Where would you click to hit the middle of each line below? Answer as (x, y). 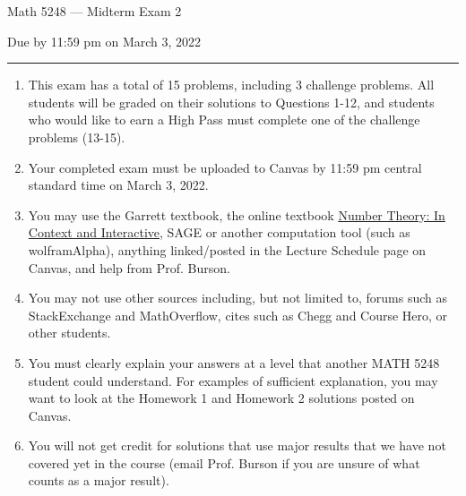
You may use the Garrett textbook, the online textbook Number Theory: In (237, 214)
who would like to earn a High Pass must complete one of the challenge (224, 120)
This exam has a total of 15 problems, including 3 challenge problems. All (231, 85)
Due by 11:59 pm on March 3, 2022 (104, 41)
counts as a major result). (99, 480)
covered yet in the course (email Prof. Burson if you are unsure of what (224, 462)
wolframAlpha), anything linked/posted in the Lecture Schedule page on (227, 249)
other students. (69, 333)
